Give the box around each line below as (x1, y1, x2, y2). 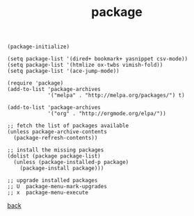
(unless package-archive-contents (7, 128, 108, 135)
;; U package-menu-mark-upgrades (7, 183, 108, 190)
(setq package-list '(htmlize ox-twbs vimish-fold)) (7, 62, 163, 69)
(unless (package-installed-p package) (13, 159, 129, 166)
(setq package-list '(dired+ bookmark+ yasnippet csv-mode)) (7, 56, 188, 63)
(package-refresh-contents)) (13, 135, 98, 142)
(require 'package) (7, 80, 64, 87)
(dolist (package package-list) (7, 153, 101, 160)
